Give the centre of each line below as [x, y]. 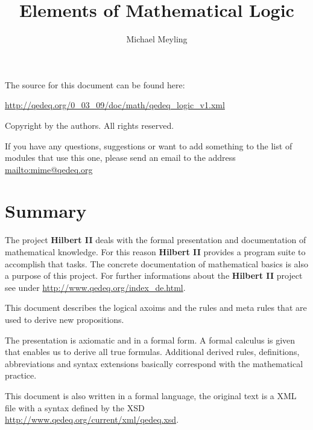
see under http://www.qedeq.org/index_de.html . [95, 287]
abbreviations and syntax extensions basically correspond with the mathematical [154, 363]
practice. [21, 375]
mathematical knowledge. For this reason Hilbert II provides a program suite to [155, 252]
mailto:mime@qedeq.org [49, 169]
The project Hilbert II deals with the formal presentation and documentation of [156, 240]
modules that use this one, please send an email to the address [120, 158]
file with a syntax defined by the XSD [75, 407]
